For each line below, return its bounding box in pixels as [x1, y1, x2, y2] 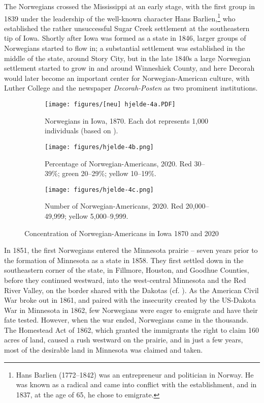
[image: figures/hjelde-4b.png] [45, 143, 154, 151]
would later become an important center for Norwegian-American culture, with [4, 72, 250, 83]
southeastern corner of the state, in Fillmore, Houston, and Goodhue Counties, [4, 265, 249, 275]
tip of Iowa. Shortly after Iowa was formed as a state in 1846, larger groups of [4, 33, 246, 43]
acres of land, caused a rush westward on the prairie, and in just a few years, [4, 334, 243, 345]
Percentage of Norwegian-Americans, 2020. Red [45, 158, 192, 168]
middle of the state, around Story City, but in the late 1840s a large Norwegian [4, 52, 251, 63]
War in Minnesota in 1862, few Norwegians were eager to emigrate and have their [4, 304, 258, 315]
